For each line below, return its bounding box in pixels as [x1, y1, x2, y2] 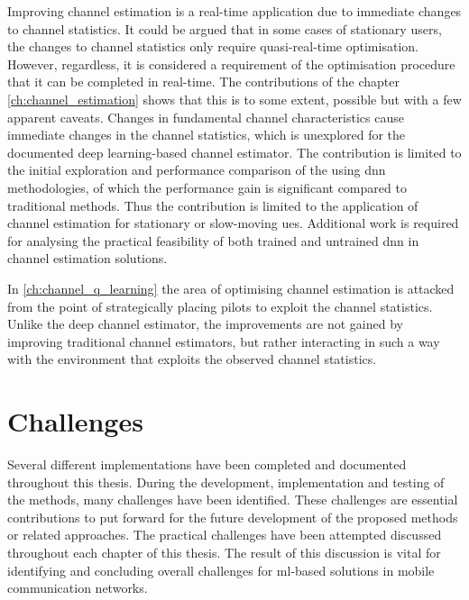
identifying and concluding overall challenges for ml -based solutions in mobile [7, 560, 435, 579]
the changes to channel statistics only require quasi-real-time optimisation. [7, 37, 418, 56]
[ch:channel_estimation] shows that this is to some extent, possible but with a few [7, 89, 462, 108]
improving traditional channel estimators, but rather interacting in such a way [7, 332, 440, 350]
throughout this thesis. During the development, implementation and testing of [7, 472, 445, 491]
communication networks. [7, 578, 148, 597]
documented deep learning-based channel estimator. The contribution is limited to [7, 142, 462, 161]
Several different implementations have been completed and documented [7, 455, 407, 473]
